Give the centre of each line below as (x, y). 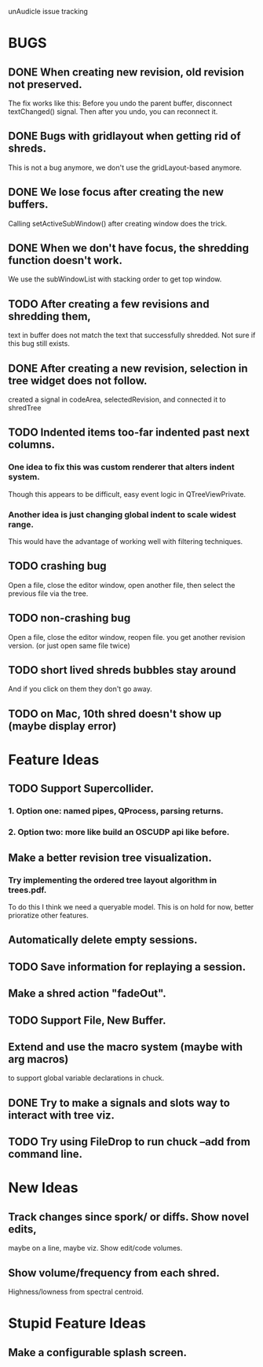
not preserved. (45, 85)
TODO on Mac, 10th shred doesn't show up (115, 713)
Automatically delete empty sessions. (103, 940)
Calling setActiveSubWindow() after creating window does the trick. (118, 223)
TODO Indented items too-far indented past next (129, 433)
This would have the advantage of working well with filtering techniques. (126, 542)
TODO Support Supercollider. (81, 789)
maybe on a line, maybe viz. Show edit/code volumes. (95, 1248)
